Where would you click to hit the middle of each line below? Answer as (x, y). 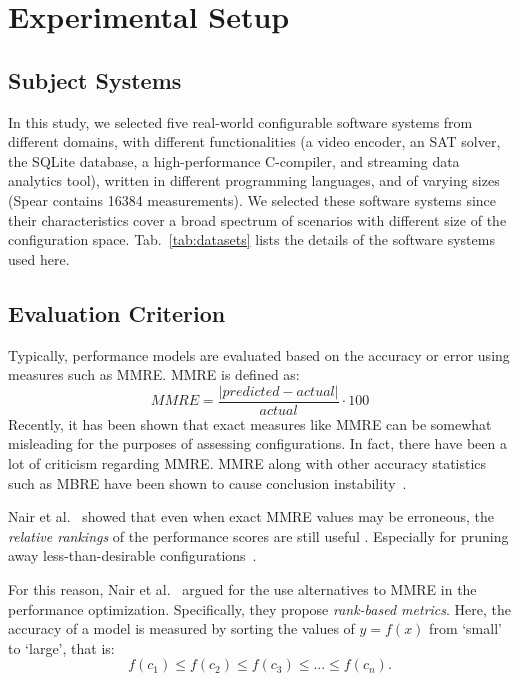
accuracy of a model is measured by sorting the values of (181, 628)
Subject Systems (95, 79)
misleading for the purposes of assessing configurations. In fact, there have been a (257, 443)
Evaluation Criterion (117, 312)
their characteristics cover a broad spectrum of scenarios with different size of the (257, 219)
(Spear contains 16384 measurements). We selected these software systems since (252, 199)
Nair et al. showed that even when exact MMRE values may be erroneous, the (251, 516)
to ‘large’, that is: (61, 647)
